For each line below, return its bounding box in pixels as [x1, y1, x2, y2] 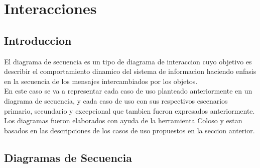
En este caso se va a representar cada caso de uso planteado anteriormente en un [4, 86, 252, 96]
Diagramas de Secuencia [4, 149, 132, 165]
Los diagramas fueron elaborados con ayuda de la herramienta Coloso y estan [4, 115, 242, 126]
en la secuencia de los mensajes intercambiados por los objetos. [4, 75, 198, 86]
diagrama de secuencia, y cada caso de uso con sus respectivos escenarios [4, 95, 228, 106]
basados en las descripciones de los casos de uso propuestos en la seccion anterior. [4, 125, 255, 135]
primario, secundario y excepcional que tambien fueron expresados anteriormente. [4, 105, 255, 116]
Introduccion [4, 32, 72, 48]
